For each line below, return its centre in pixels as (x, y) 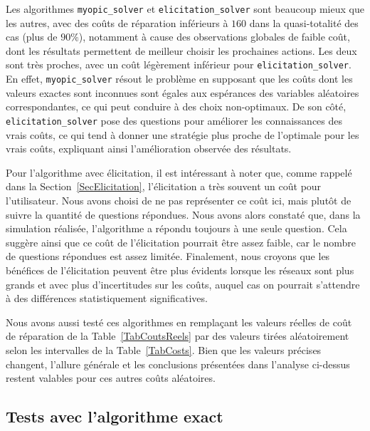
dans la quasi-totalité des (304, 22)
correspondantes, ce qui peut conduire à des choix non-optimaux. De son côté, (176, 107)
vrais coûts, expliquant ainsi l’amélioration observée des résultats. (149, 149)
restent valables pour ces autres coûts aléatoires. (111, 378)
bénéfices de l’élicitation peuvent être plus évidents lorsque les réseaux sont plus (180, 270)
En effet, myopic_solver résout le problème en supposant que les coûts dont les (179, 79)
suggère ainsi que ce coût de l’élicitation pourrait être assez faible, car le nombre (181, 242)
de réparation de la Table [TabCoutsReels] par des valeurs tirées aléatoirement (178, 336)
